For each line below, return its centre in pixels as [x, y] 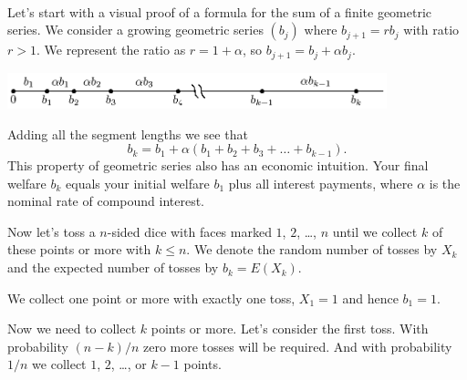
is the [445, 183]
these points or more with [79, 249]
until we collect [375, 231]
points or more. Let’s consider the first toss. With [290, 329]
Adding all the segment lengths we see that [128, 134]
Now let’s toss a [52, 231]
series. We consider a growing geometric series [135, 30]
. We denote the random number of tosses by [312, 249]
